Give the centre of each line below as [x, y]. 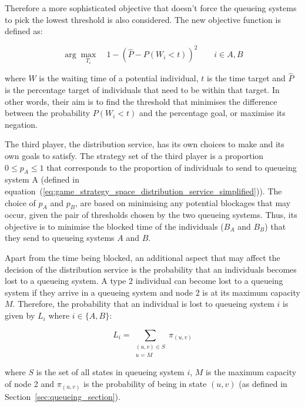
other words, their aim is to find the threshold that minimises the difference [141, 101]
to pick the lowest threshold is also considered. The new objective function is [143, 19]
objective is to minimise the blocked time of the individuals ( [114, 226]
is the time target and [246, 78]
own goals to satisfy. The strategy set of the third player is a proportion [134, 155]
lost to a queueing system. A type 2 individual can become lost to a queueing [144, 281]
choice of [20, 202]
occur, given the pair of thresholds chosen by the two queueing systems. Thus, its [151, 215]
